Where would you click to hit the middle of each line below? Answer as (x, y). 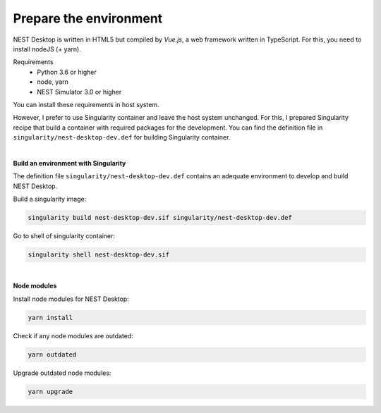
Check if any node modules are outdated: (73, 335)
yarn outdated (52, 355)
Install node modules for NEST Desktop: (71, 299)
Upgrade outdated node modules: (62, 373)
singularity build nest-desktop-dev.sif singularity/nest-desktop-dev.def (160, 217)
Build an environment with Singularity (69, 163)
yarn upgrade (50, 392)
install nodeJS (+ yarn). (47, 49)
